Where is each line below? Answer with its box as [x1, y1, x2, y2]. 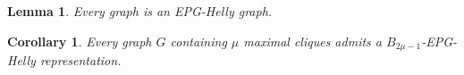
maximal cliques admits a [243, 31, 382, 50]
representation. [39, 51, 122, 70]
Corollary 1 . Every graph [7, 31, 152, 50]
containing [170, 31, 227, 50]
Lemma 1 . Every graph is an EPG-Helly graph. [7, 2, 273, 20]
